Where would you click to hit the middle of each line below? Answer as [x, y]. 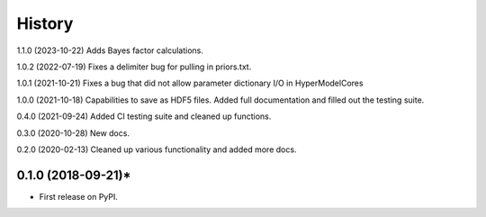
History [45, 23]
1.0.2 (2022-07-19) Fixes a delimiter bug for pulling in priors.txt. [134, 67]
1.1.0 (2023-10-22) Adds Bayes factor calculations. [110, 50]
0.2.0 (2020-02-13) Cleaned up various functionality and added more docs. [157, 149]
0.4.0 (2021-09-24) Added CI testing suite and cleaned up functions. [144, 116]
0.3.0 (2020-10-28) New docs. [73, 133]
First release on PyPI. [79, 196]
